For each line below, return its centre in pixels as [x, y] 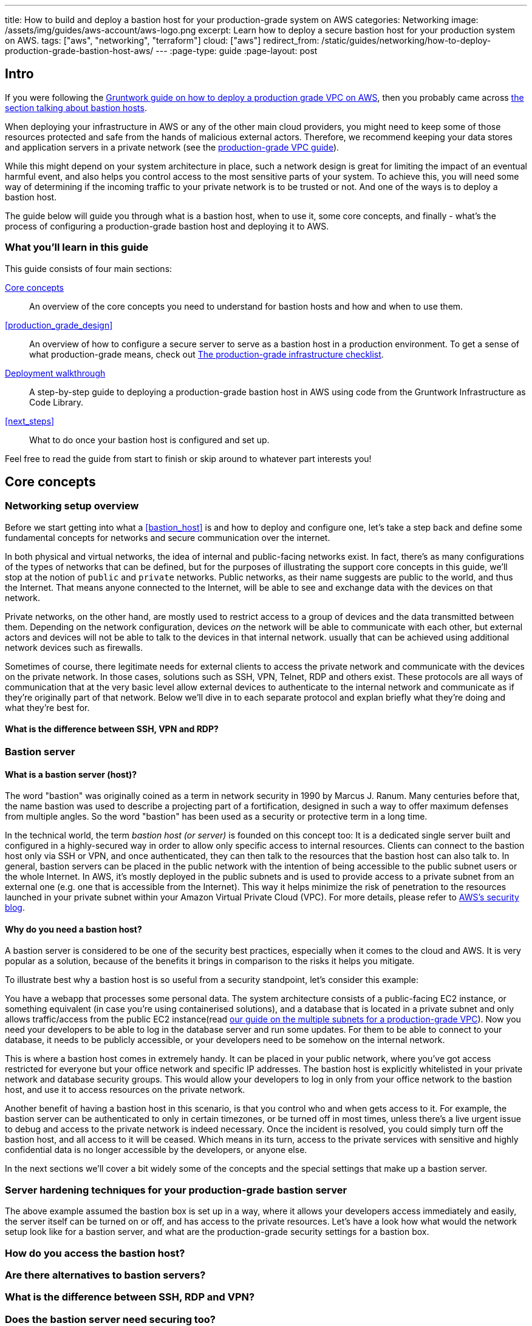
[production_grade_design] [59, 325]
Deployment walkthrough [55, 373]
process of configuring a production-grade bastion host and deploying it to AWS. [167, 226]
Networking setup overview [72, 506]
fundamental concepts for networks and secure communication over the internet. [168, 537]
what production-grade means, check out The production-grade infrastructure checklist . [206, 354]
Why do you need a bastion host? [73, 929]
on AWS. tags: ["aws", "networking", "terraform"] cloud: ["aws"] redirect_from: [162, 40]
